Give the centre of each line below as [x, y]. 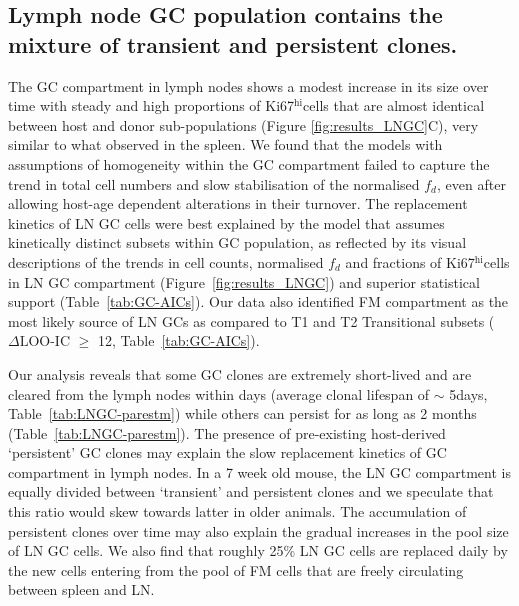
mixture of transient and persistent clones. [233, 43]
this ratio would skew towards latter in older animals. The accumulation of [237, 511]
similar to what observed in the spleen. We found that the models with [225, 144]
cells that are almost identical [394, 105]
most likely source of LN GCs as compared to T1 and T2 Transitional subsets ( [251, 320]
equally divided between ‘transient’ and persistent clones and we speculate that [251, 491]
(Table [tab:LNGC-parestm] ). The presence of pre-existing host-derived [227, 432]
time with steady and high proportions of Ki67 [151, 105]
